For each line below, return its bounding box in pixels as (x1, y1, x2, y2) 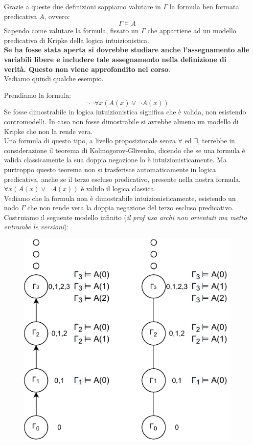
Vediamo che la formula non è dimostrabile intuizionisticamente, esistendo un (4, 193, 236, 203)
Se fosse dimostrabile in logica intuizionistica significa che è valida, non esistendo (4, 107, 246, 117)
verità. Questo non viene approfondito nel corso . (4, 64, 170, 74)
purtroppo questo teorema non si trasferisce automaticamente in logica (4, 164, 216, 174)
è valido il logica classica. (81, 183, 156, 194)
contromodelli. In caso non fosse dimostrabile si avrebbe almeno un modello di (4, 116, 239, 126)
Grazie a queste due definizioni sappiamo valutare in (4, 1, 161, 11)
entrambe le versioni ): (4, 222, 69, 232)
